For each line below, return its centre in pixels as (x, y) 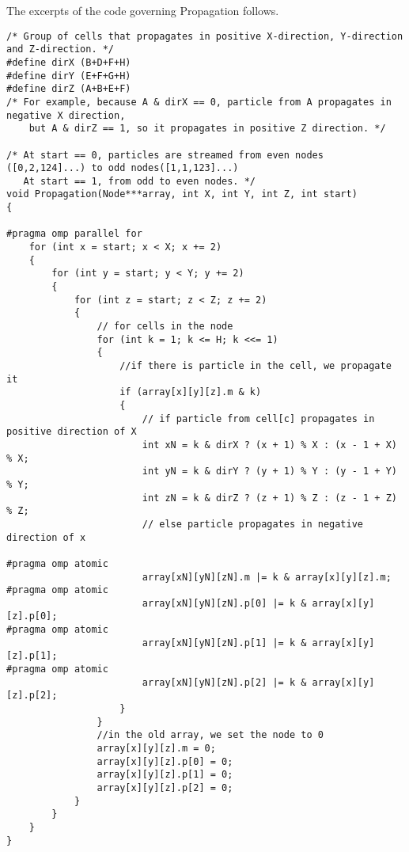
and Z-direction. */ (61, 49)
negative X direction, (66, 115)
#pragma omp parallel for (74, 234)
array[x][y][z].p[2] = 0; (165, 788)
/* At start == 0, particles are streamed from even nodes (165, 155)
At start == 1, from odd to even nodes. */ (139, 181)
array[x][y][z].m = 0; (156, 749)
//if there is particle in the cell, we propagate (256, 366)
